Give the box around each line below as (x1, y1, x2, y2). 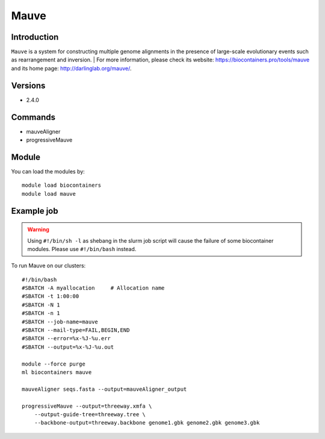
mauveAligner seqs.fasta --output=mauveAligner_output (22, 385, 187, 393)
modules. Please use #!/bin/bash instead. (27, 245, 137, 252)
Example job (11, 205, 58, 216)
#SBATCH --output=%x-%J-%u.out (22, 343, 114, 350)
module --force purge (22, 360, 85, 367)
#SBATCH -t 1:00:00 (22, 293, 79, 300)
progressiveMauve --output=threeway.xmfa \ (22, 402, 152, 409)
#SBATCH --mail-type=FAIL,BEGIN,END (22, 327, 130, 334)
